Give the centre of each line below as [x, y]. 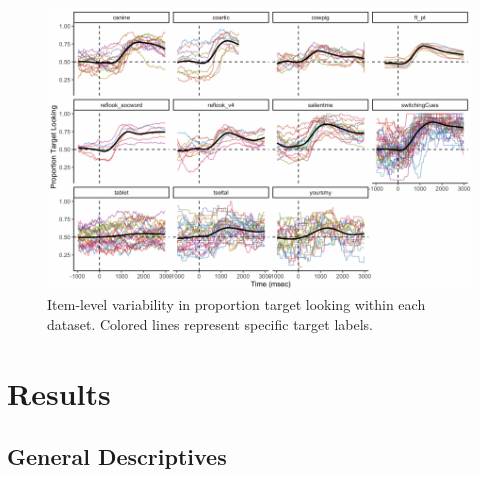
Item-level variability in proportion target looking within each [236, 304]
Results [59, 392]
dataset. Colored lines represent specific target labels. [210, 323]
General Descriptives [117, 456]
